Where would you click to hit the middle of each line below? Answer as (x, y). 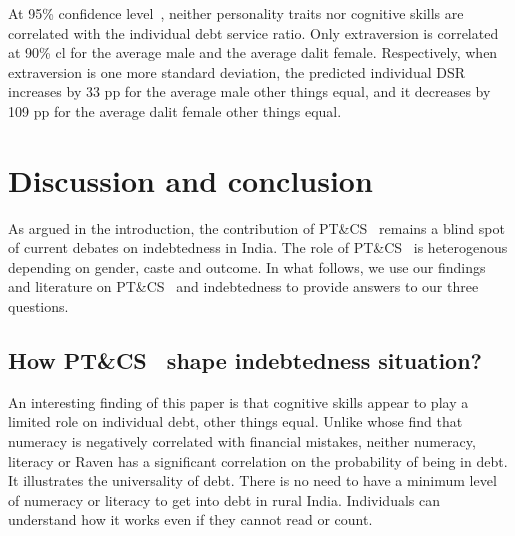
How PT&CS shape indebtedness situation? (245, 360)
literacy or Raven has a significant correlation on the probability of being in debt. (258, 460)
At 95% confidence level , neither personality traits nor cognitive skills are (236, 13)
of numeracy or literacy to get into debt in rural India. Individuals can (224, 499)
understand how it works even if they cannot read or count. (190, 519)
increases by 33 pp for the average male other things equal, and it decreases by (249, 91)
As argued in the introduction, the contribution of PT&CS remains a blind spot (256, 227)
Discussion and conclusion (190, 179)
